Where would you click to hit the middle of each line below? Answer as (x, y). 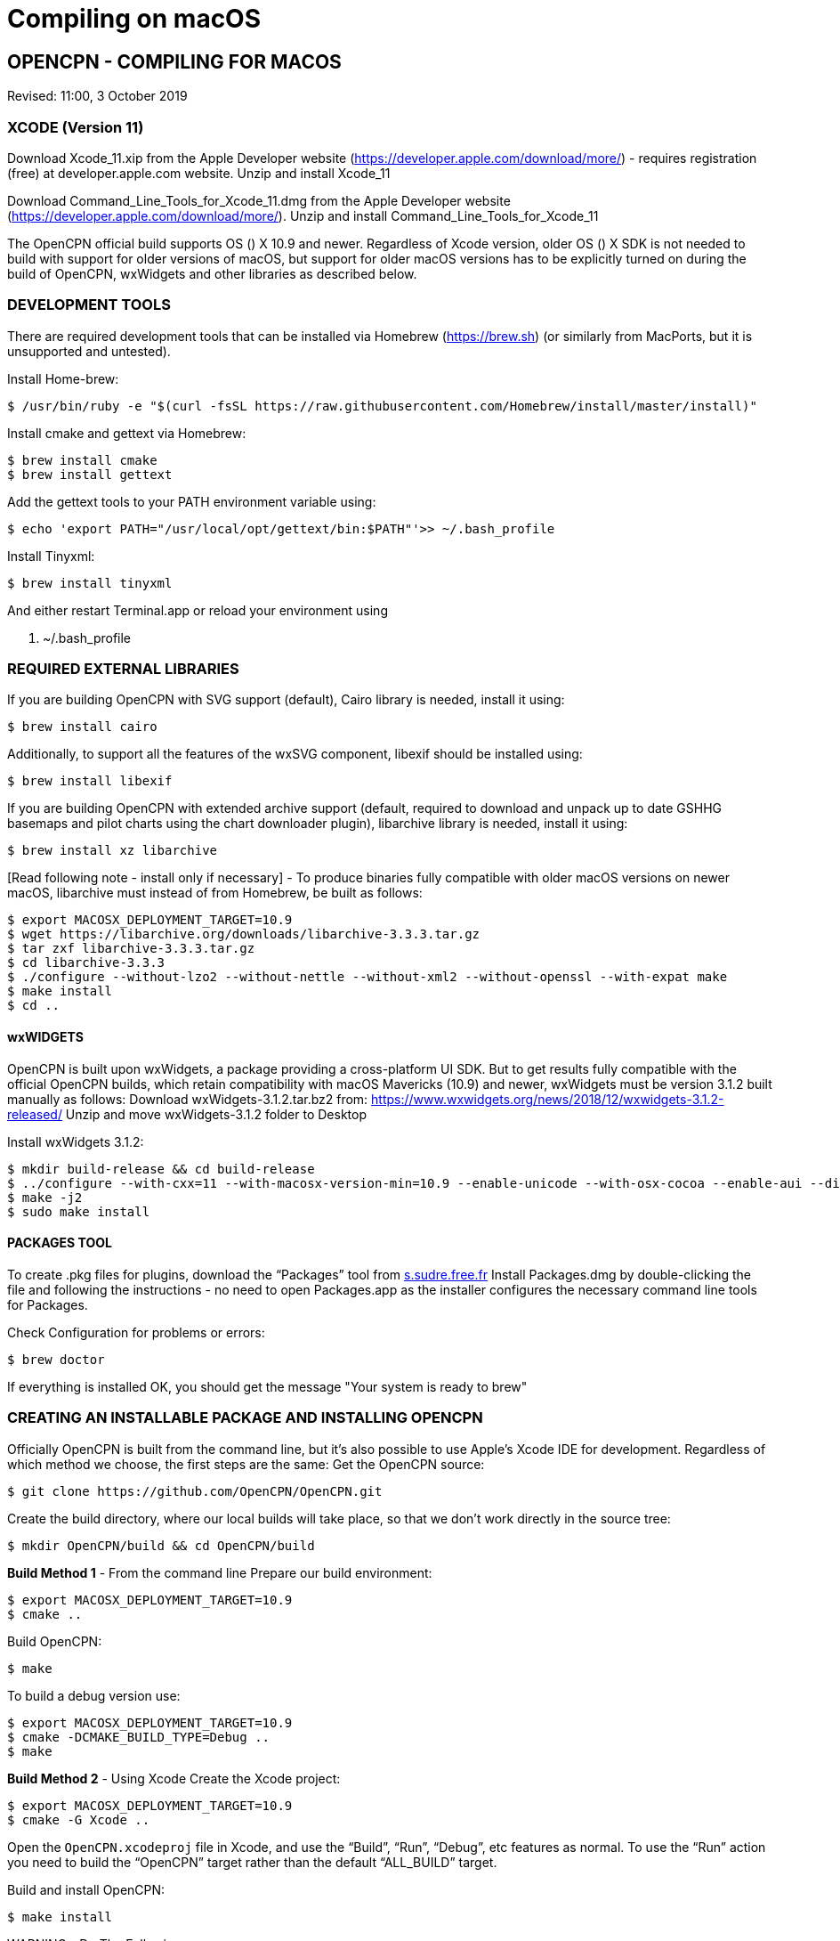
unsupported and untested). (89, 351)
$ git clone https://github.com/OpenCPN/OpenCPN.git (195, 1491)
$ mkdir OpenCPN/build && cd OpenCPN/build (161, 1545)
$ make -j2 (45, 1197)
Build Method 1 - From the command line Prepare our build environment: (220, 1572)
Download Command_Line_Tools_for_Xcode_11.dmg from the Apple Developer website (259, 200)
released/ (35, 1114)
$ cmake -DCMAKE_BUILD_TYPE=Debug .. (139, 1737)
